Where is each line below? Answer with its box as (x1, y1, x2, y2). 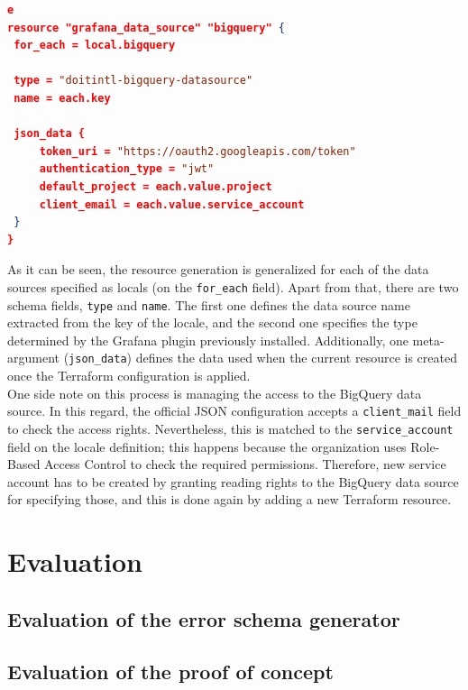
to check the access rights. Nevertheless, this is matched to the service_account (7, 419, 454, 437)
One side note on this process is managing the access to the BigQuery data (7, 383, 422, 402)
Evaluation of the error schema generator (7, 604, 400, 632)
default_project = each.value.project (39, 179, 272, 193)
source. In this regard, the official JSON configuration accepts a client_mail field (7, 401, 462, 420)
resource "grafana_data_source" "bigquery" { (7, 21, 285, 34)
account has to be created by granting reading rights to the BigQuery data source (7, 472, 459, 491)
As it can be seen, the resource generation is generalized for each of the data (7, 260, 429, 279)
